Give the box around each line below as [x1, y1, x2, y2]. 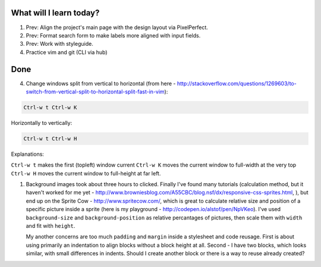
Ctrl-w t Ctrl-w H [23, 135, 77, 142]
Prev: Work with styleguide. [26, 40, 93, 48]
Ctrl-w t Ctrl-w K [23, 104, 77, 111]
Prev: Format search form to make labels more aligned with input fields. [26, 32, 201, 39]
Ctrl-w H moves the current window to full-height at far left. [11, 169, 161, 177]
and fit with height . [26, 222, 75, 230]
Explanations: [11, 150, 45, 158]
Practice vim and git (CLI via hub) [26, 48, 108, 56]
